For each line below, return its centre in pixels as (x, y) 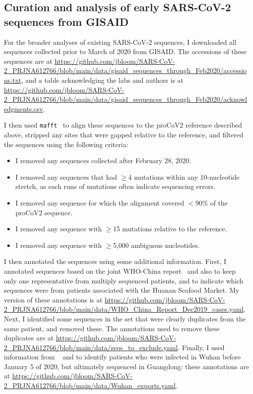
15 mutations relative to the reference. (170, 229)
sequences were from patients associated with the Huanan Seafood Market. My (122, 290)
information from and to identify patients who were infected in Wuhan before (122, 357)
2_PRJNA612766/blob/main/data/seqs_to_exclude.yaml (91, 347)
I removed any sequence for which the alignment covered (100, 202)
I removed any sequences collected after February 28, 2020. (103, 160)
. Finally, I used (201, 347)
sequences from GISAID (66, 21)
